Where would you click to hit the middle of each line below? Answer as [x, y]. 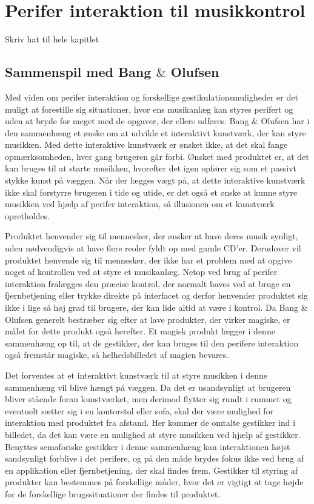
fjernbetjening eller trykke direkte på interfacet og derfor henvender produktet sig [156, 295]
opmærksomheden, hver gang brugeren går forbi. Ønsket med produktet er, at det [157, 156]
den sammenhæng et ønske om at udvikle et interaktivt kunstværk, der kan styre [155, 132]
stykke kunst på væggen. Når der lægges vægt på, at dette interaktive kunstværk [155, 180]
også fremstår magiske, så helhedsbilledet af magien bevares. [117, 355]
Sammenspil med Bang [78, 72]
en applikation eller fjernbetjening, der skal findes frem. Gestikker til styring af [151, 470]
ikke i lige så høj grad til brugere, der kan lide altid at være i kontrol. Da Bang [152, 307]
